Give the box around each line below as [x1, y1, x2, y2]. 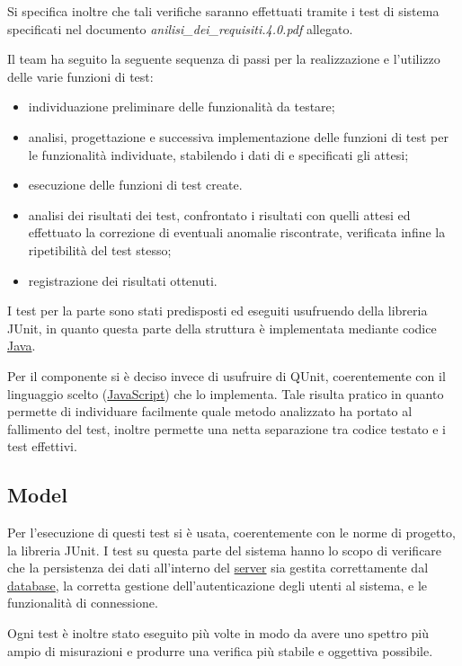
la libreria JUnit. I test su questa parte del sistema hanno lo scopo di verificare [7, 540, 442, 559]
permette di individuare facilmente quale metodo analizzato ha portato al [7, 402, 413, 421]
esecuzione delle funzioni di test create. [28, 175, 243, 194]
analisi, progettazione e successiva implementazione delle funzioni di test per [28, 127, 449, 146]
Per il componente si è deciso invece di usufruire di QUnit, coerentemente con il [7, 366, 446, 385]
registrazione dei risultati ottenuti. [28, 271, 218, 289]
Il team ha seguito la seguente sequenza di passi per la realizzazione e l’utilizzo [7, 49, 440, 68]
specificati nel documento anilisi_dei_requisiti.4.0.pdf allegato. [7, 19, 353, 38]
